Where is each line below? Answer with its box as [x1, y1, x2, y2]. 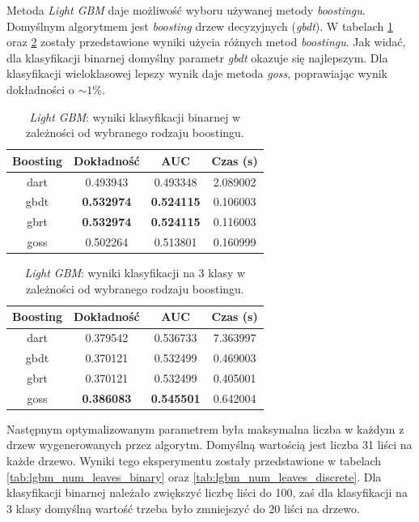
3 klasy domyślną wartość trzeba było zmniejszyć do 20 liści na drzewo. [6, 499, 360, 516]
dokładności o [6, 80, 74, 97]
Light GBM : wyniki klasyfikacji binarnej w [29, 108, 241, 125]
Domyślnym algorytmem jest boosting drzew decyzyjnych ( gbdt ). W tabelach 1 [6, 17, 393, 34]
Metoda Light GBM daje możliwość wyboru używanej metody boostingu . [6, 2, 366, 18]
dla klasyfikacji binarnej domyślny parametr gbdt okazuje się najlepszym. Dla [6, 49, 388, 66]
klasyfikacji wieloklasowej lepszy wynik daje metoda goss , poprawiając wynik [6, 65, 388, 82]
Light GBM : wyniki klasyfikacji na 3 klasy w [24, 264, 246, 281]
